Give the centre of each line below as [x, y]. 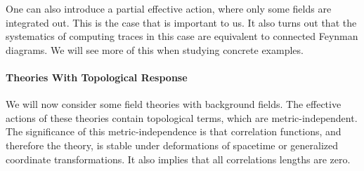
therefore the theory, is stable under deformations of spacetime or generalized [172, 145]
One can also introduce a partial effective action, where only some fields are [169, 8]
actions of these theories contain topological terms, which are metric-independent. [182, 117]
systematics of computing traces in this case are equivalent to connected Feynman [182, 36]
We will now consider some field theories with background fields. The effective [174, 104]
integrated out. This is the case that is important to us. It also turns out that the [181, 22]
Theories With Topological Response [97, 77]
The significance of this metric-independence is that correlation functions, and [174, 131]
